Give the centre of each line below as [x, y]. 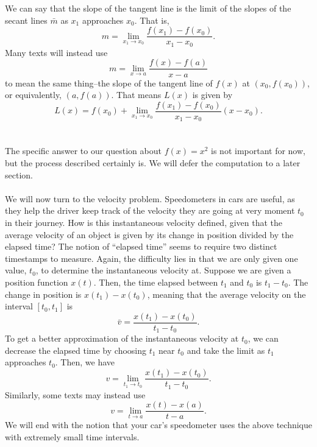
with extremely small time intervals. [72, 436]
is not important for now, [258, 151]
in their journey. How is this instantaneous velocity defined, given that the [144, 222]
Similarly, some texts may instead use [75, 394]
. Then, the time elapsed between [156, 282]
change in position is [43, 294]
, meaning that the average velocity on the [226, 294]
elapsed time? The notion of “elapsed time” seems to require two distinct [141, 246]
